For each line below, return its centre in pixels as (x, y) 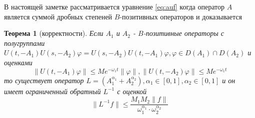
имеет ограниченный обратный (52, 91)
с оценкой (132, 91)
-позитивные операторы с (183, 33)
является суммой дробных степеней (58, 16)
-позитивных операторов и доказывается (181, 16)
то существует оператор (44, 80)
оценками (18, 62)
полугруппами (24, 43)
